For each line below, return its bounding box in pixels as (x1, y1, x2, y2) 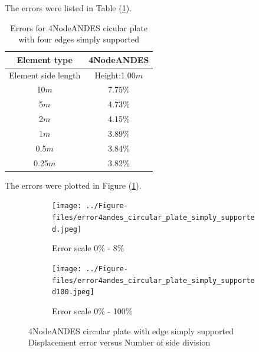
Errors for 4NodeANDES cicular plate (10, 21, 147, 34)
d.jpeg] (52, 225, 82, 233)
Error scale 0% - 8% (52, 242, 124, 254)
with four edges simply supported (18, 33, 139, 45)
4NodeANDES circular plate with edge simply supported (28, 324, 234, 337)
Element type (17, 53, 73, 65)
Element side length (9, 68, 81, 81)
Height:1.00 (94, 68, 136, 81)
